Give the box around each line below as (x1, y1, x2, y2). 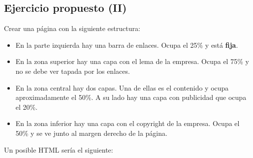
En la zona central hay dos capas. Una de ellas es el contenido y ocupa (15, 82, 229, 93)
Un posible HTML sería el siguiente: (4, 144, 113, 155)
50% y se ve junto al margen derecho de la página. (15, 127, 167, 138)
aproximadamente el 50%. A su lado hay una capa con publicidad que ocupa (15, 92, 247, 102)
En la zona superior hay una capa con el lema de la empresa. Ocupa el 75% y (15, 56, 249, 66)
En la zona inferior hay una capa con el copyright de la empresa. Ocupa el (15, 118, 240, 128)
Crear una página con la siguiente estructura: (4, 23, 140, 33)
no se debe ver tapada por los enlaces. (15, 65, 130, 76)
